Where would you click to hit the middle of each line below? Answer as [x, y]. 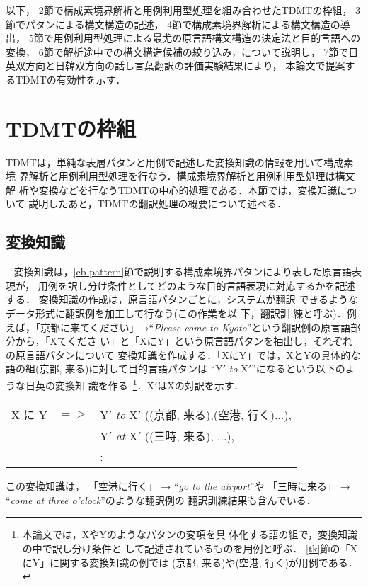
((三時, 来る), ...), [190, 436]
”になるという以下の [298, 369]
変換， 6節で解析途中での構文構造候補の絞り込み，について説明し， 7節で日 [182, 51]
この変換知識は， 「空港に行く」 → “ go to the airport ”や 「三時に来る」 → [178, 486]
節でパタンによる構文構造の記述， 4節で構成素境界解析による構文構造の [173, 24]
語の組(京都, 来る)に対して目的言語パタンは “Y [114, 369]
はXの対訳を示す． [201, 385]
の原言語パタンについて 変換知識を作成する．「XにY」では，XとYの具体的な [183, 354]
